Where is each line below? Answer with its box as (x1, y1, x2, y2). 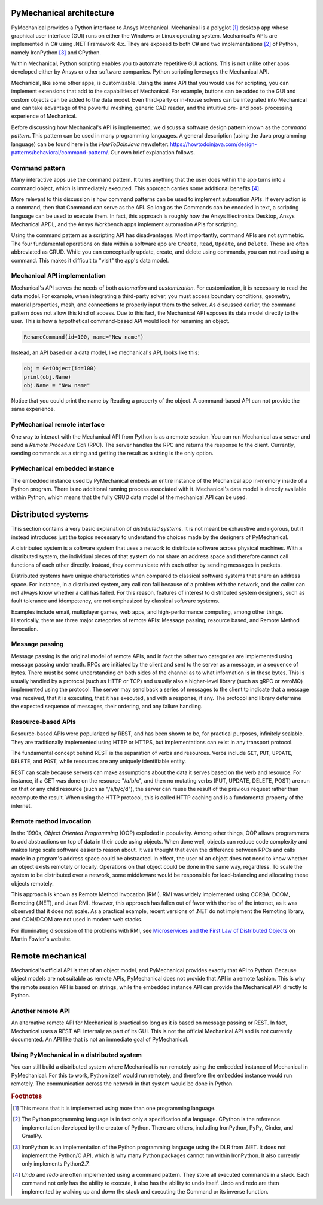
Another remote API (11, 1006, 70, 1015)
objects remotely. (11, 880, 54, 887)
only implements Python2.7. (22, 1160, 90, 1167)
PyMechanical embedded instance (11, 464, 115, 473)
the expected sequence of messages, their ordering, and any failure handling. (11, 702, 203, 710)
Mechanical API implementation (11, 272, 106, 280)
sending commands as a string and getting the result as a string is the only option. (11, 449, 214, 457)
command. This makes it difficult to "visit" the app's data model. (11, 257, 169, 264)
